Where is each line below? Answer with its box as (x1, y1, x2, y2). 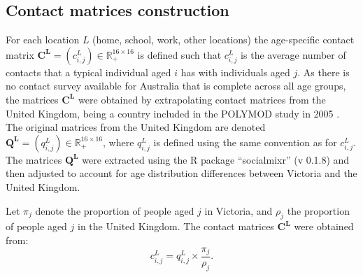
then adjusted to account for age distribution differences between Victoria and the (6, 166, 357, 180)
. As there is (297, 64, 350, 79)
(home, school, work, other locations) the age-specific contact (92, 32, 355, 47)
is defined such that (137, 47, 222, 62)
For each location (6, 32, 80, 47)
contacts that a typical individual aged (6, 64, 171, 79)
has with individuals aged (180, 64, 290, 79)
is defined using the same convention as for (153, 134, 337, 149)
